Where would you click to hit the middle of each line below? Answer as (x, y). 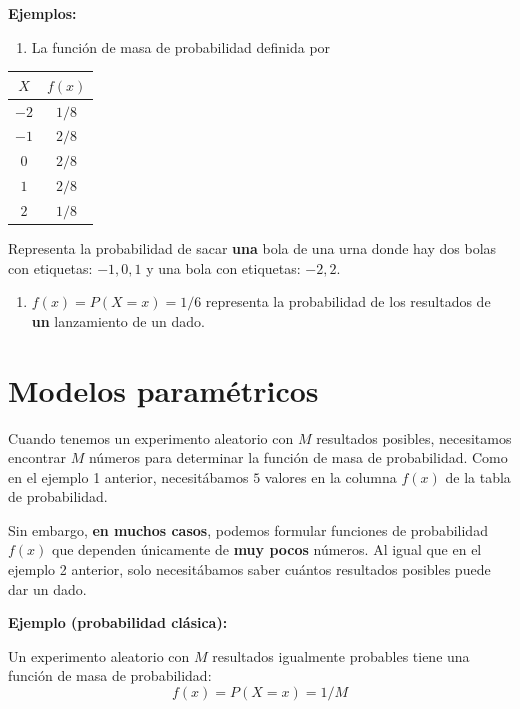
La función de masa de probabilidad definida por (181, 46)
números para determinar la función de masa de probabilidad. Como (298, 457)
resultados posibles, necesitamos (414, 437)
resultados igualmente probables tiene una (341, 655)
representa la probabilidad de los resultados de (348, 301)
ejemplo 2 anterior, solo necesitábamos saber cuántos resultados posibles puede (249, 569)
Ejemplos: (42, 13)
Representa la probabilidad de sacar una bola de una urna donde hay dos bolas (252, 248)
